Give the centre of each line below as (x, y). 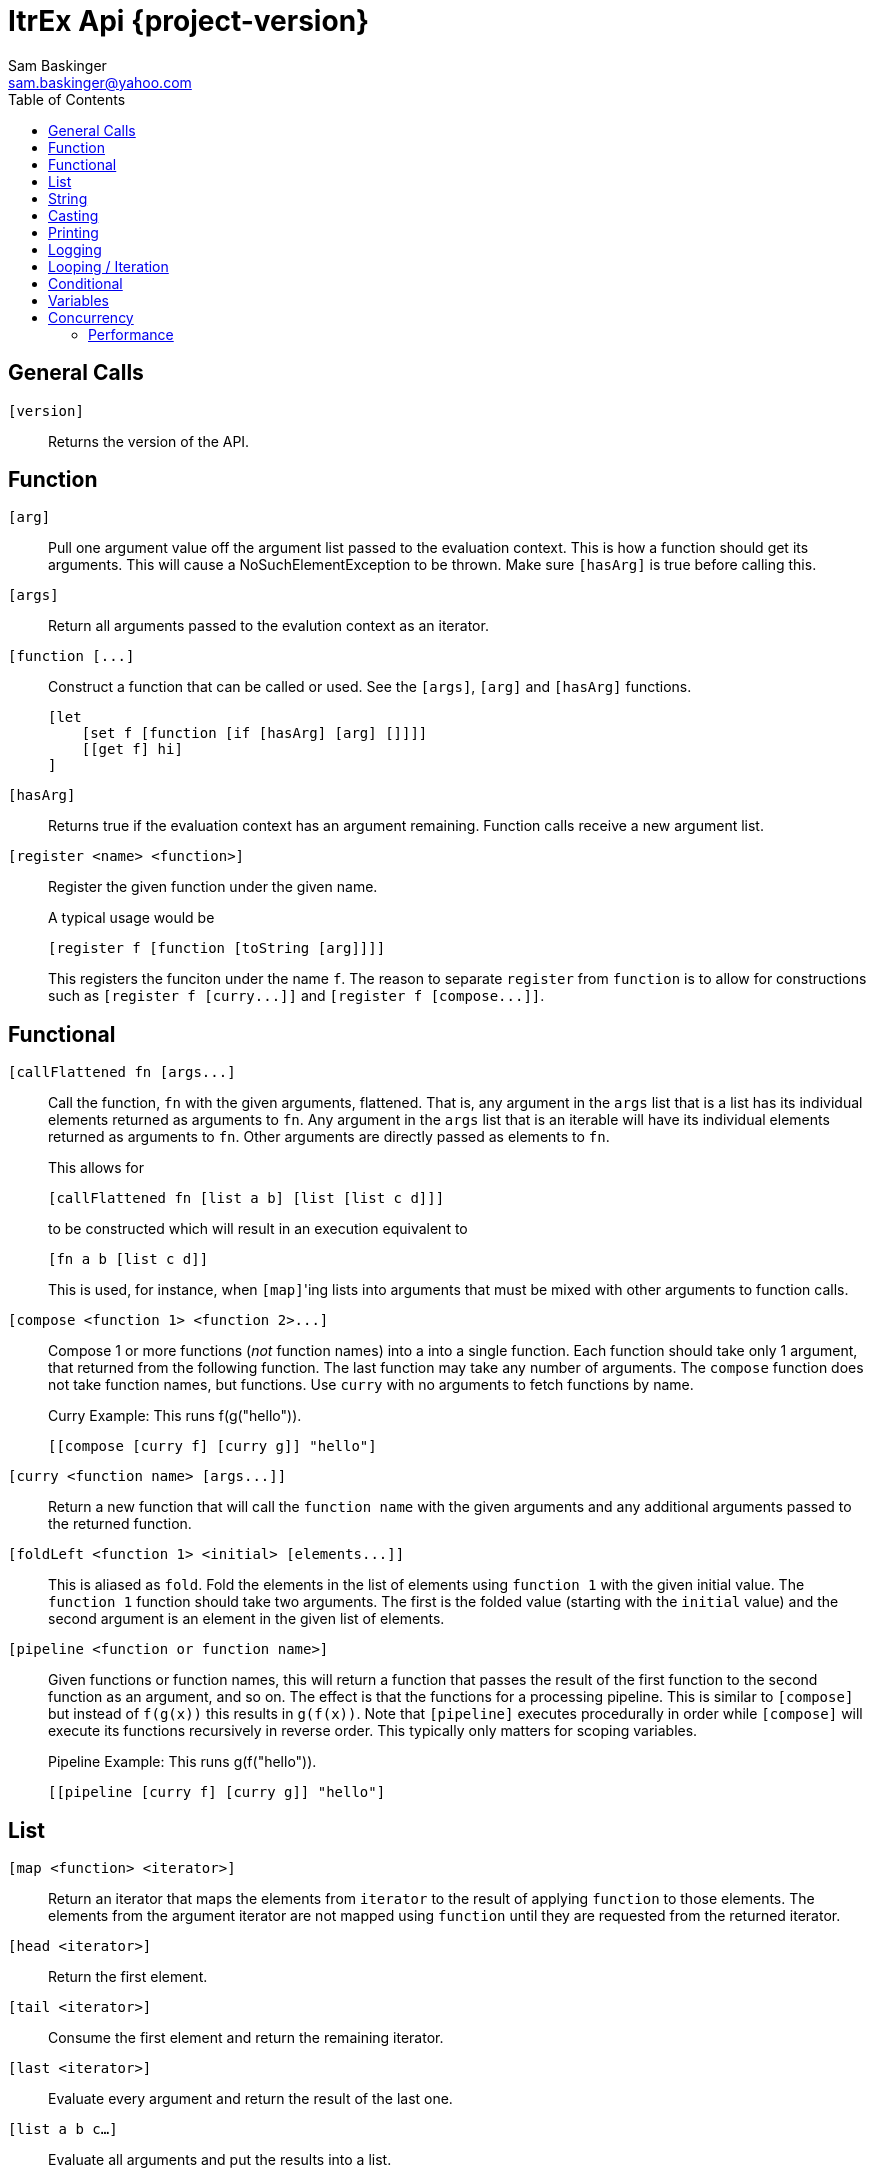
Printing (73, 232)
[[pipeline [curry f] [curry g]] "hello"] (217, 1792)
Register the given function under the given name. (213, 887)
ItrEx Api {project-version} (189, 21)
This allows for (96, 1168)
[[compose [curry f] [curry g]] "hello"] (212, 1446)
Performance (131, 334)
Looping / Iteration (108, 266)
